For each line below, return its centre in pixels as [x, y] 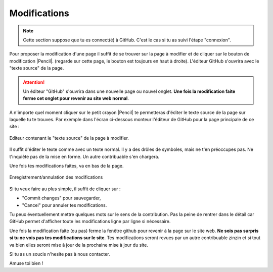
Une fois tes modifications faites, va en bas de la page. [66, 166]
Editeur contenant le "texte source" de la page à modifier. [69, 138]
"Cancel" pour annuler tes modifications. [64, 205]
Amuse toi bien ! [26, 263]
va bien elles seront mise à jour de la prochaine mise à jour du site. [79, 245]
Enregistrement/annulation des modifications [56, 177]
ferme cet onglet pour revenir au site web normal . [76, 98]
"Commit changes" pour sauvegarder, [61, 198]
